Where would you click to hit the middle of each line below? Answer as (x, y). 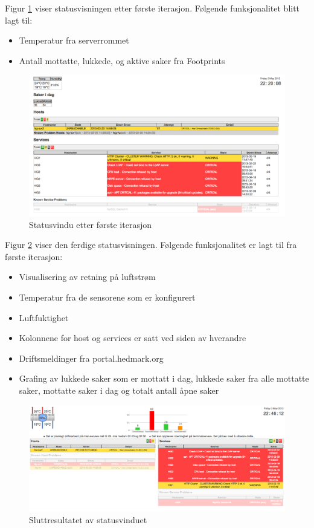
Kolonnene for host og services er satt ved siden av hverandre (133, 338)
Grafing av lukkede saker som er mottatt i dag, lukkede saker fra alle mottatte (164, 378)
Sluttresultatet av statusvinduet (88, 520)
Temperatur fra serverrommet (74, 40)
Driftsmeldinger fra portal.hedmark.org (91, 358)
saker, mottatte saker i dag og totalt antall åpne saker (119, 390)
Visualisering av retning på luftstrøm (87, 277)
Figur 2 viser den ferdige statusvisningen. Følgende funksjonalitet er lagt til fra (151, 245)
